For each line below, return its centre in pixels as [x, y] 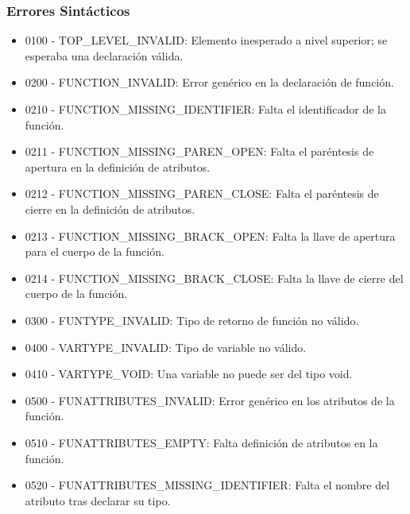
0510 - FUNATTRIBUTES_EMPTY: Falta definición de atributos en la [201, 442]
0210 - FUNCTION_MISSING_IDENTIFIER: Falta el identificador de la [205, 109]
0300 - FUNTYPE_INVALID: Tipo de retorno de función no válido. [192, 320]
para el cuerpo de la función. [95, 251]
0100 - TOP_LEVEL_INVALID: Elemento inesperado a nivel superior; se [206, 40]
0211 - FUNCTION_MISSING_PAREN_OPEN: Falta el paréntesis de [199, 151]
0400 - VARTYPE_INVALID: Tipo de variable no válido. [166, 347]
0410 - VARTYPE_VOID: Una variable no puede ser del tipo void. [189, 374]
